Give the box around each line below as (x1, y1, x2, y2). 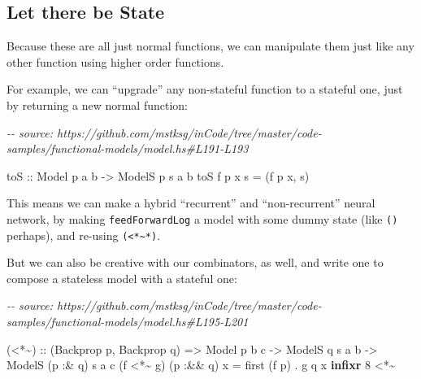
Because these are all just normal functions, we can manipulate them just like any (7, 37, 414, 54)
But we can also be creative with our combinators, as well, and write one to (7, 254, 384, 271)
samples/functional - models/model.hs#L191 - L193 (7, 140, 249, 157)
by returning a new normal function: (7, 96, 188, 113)
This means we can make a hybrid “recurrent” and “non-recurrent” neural (7, 194, 375, 211)
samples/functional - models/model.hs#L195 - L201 (7, 313, 249, 330)
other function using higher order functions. (7, 53, 224, 70)
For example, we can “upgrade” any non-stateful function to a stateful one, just (7, 81, 403, 98)
